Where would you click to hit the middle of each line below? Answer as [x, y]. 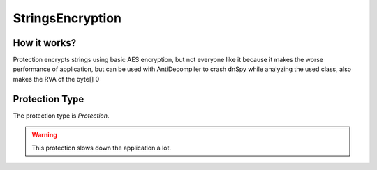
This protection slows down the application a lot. [101, 148]
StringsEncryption [67, 18]
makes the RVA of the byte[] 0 [56, 79]
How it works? [45, 43]
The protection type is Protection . [61, 116]
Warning [44, 135]
